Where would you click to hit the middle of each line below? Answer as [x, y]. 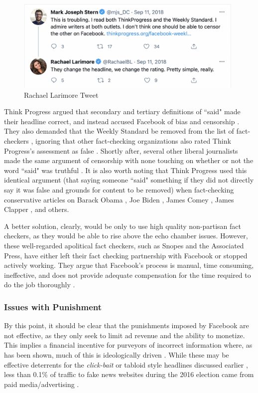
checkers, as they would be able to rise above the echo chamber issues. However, [126, 236]
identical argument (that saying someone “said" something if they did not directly [129, 180]
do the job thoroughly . [40, 285]
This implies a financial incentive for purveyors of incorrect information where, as [128, 345]
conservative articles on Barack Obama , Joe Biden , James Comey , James [119, 199]
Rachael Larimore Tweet [61, 95]
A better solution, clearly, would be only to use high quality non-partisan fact [123, 226]
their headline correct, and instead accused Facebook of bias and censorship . [122, 121]
